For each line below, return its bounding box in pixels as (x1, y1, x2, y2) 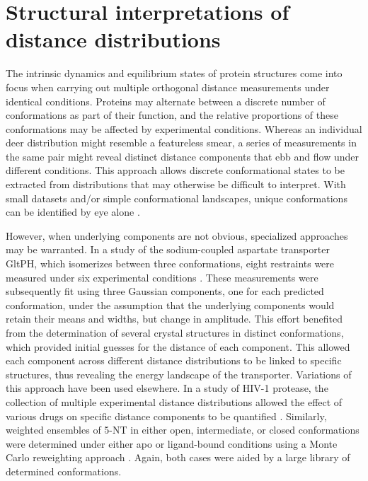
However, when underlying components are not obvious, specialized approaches (6, 228, 348, 243)
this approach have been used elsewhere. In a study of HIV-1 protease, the (6, 381, 328, 395)
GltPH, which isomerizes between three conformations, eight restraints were (6, 256, 335, 271)
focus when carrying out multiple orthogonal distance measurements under (6, 79, 330, 94)
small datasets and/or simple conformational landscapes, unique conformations (6, 190, 347, 205)
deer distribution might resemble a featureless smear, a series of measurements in (6, 135, 357, 150)
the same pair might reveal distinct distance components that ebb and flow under (6, 149, 359, 163)
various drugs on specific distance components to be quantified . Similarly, (6, 408, 327, 423)
